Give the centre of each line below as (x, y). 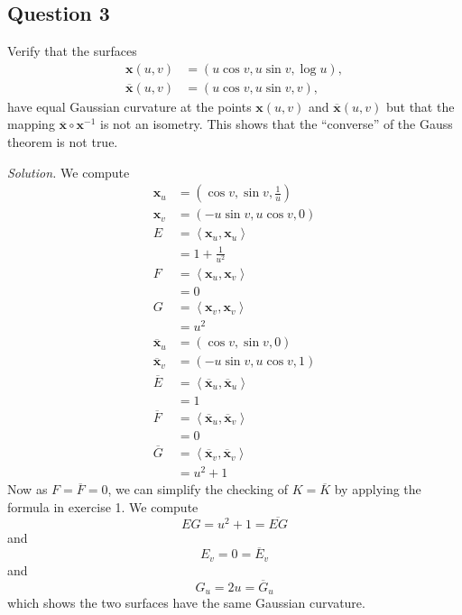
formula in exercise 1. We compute (103, 506)
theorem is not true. (63, 142)
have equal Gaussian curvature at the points (129, 106)
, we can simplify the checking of (198, 489)
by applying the (378, 489)
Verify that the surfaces (72, 51)
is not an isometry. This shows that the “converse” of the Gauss (276, 124)
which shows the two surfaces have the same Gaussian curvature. (186, 603)
